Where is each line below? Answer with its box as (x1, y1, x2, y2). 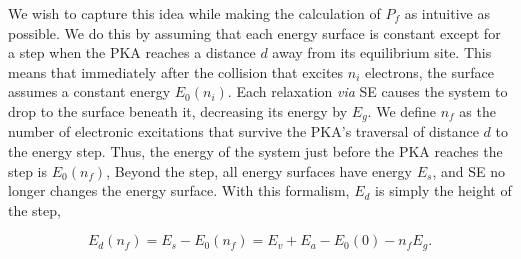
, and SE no (432, 160, 505, 181)
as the (459, 100, 496, 121)
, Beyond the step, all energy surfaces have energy (106, 160, 412, 181)
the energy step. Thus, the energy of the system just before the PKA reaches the (8, 141, 503, 162)
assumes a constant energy (8, 81, 171, 102)
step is (8, 160, 48, 181)
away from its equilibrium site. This (272, 42, 492, 63)
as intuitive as (404, 3, 490, 23)
